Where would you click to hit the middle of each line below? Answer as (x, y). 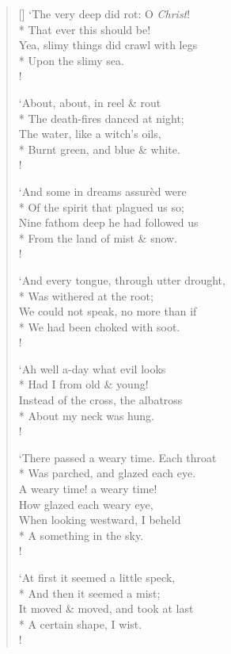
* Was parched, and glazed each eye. (107, 473)
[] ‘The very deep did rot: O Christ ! (104, 13)
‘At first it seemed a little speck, (97, 577)
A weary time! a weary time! (88, 489)
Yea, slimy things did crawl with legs (108, 45)
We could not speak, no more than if (108, 311)
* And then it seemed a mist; (89, 593)
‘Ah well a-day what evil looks (92, 368)
